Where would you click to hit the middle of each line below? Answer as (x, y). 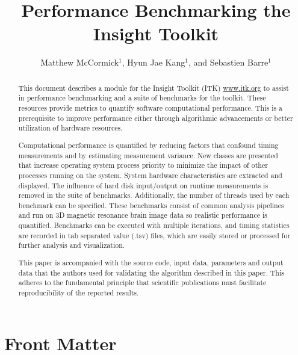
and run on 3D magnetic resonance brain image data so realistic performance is (143, 215)
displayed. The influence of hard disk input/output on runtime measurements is (143, 185)
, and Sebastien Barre (228, 62)
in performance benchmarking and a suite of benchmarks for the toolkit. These (142, 98)
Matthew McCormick (80, 62)
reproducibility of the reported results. (79, 292)
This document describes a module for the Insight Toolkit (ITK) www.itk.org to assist (154, 88)
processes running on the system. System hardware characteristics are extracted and (150, 175)
